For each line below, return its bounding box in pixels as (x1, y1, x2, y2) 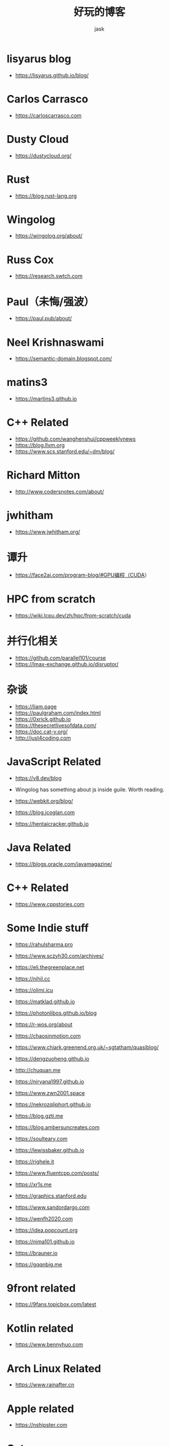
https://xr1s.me (15, 1181, 52, 1188)
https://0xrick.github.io (15, 715, 71, 723)
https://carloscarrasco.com (15, 112, 82, 119)
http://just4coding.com (15, 734, 71, 741)
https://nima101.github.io (15, 1238, 75, 1245)
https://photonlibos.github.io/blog (15, 1009, 97, 1017)
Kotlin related (6, 1322, 74, 1335)
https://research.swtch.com (15, 273, 83, 280)
